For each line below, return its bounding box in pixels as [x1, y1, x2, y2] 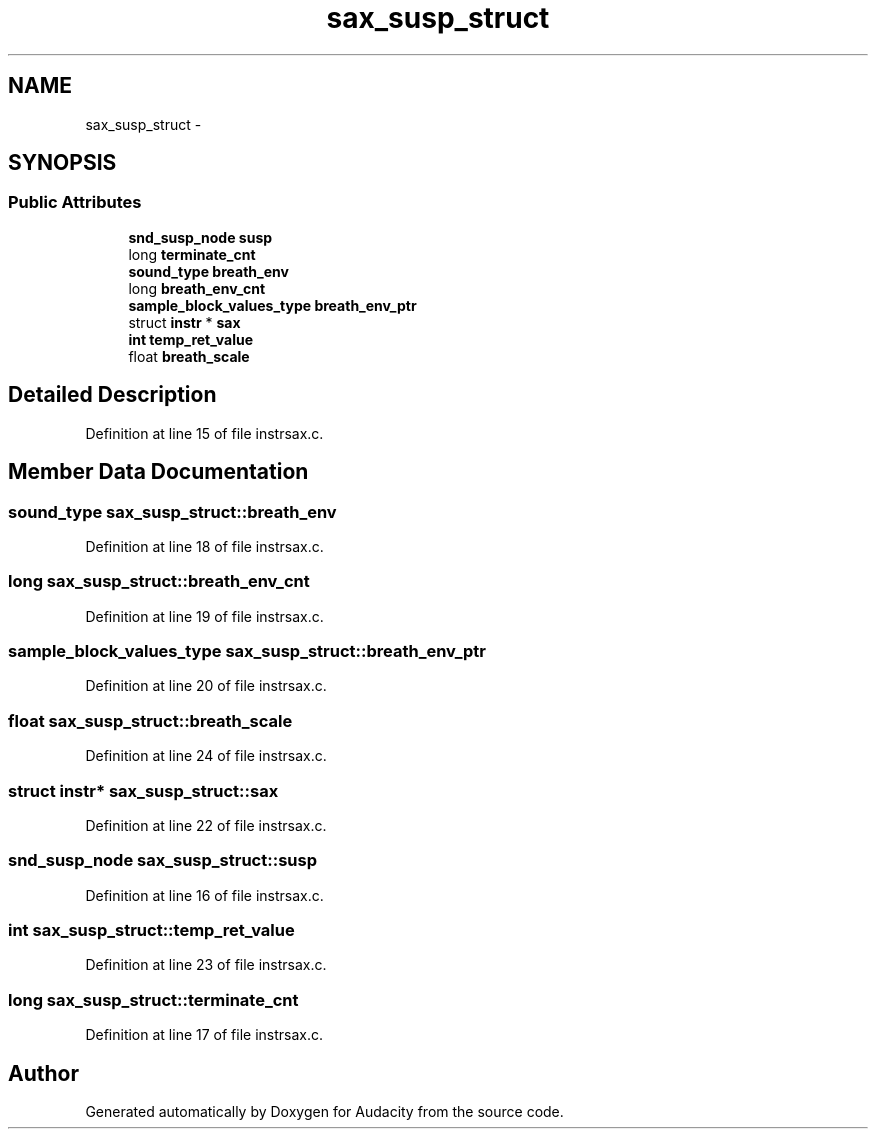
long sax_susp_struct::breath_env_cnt [8, 571, 310, 592]
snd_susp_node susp [128, 228, 273, 246]
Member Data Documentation [8, 459, 309, 485]
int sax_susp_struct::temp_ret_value [8, 920, 295, 940]
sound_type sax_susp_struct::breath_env [8, 501, 337, 522]
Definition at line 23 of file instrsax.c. [85, 956, 327, 974]
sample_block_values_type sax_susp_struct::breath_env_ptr [8, 641, 486, 661]
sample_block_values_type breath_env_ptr [128, 296, 417, 314]
